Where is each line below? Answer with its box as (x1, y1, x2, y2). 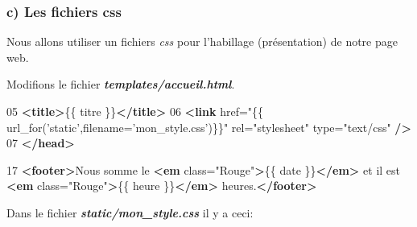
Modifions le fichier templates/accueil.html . (6, 76, 235, 93)
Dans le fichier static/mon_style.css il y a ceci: (6, 204, 254, 221)
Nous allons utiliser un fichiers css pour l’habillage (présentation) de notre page (6, 33, 398, 50)
